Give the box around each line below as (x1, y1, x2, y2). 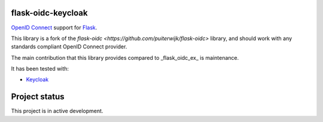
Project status (11, 91, 65, 102)
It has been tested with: (11, 65, 69, 72)
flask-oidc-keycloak (11, 8, 88, 18)
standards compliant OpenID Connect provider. (11, 43, 127, 50)
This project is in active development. (11, 108, 103, 115)
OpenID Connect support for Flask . (11, 24, 97, 31)
